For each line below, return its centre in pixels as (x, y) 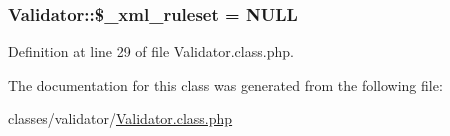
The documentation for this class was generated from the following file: (225, 84)
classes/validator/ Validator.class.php (120, 118)
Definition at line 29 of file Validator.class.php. (151, 51)
